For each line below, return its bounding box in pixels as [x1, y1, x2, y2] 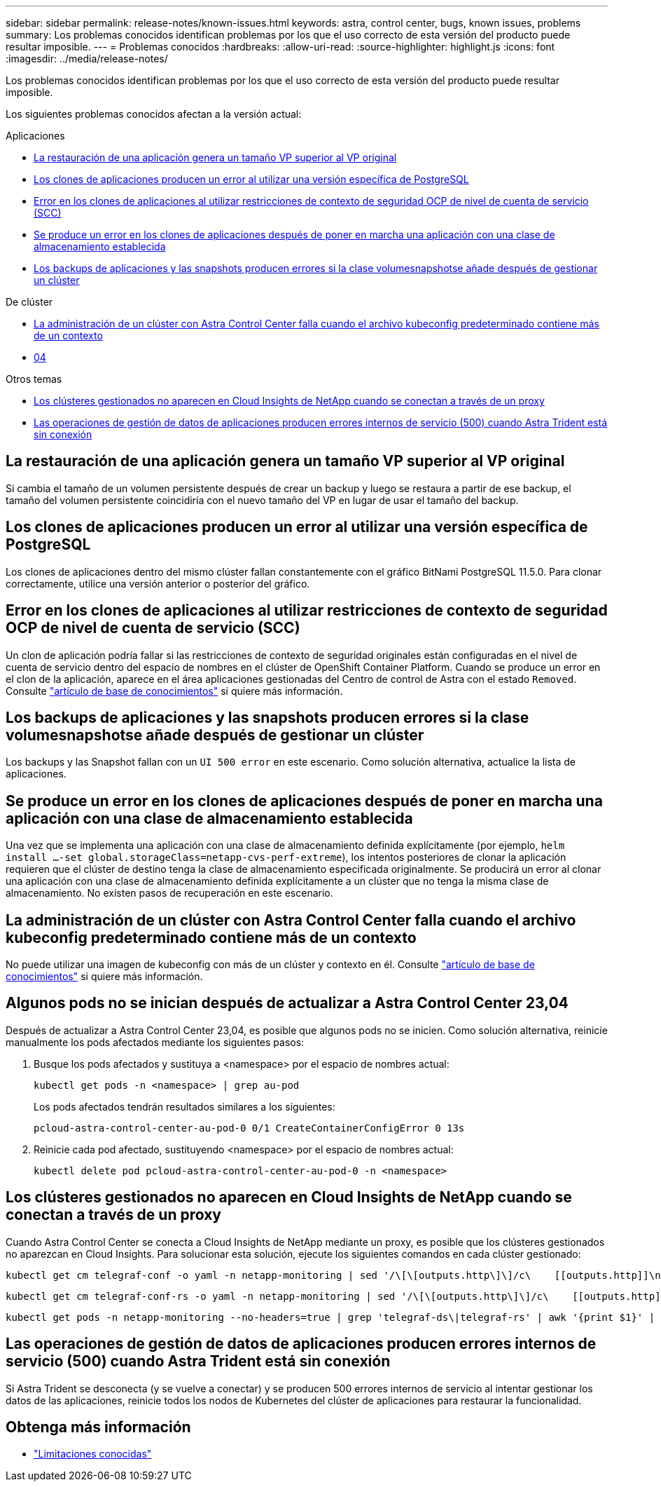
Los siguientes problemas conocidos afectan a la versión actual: [6, 108, 302, 120]
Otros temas [6, 373, 62, 385]
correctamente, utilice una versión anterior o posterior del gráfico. [6, 577, 310, 590]
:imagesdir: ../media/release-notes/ [6, 53, 168, 64]
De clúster [6, 296, 53, 308]
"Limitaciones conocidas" [34, 1448, 152, 1460]
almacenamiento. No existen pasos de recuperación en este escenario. [6, 887, 333, 899]
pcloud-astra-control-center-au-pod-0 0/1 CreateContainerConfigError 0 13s [34, 1122, 465, 1134]
